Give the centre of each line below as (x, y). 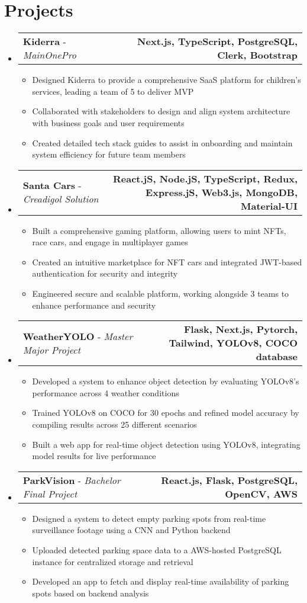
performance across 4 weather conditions (106, 392)
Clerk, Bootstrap (257, 55)
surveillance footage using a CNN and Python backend (131, 530)
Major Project (51, 349)
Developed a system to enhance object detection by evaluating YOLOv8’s (166, 381)
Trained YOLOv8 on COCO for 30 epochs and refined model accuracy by (166, 413)
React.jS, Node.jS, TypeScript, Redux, (205, 178)
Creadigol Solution (61, 199)
